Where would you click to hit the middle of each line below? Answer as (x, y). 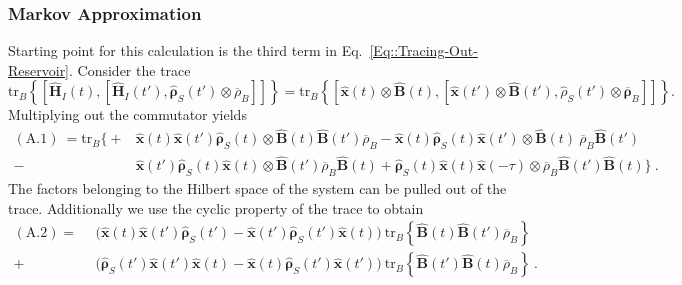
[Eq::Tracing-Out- (423, 50)
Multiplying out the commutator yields (127, 114)
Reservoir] (39, 69)
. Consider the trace (130, 69)
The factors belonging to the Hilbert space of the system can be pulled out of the (257, 188)
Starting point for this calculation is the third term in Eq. (185, 50)
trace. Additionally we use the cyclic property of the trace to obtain (216, 207)
